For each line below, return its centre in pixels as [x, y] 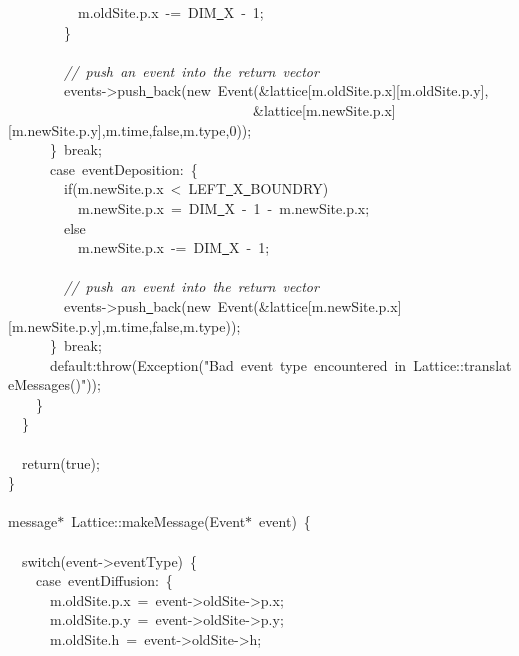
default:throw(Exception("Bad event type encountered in [228, 364]
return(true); [60, 462]
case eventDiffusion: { [104, 580]
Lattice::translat [462, 364]
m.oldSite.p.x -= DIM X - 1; [170, 12]
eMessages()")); [54, 384]
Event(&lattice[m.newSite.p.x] [309, 305]
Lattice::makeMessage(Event [158, 521]
